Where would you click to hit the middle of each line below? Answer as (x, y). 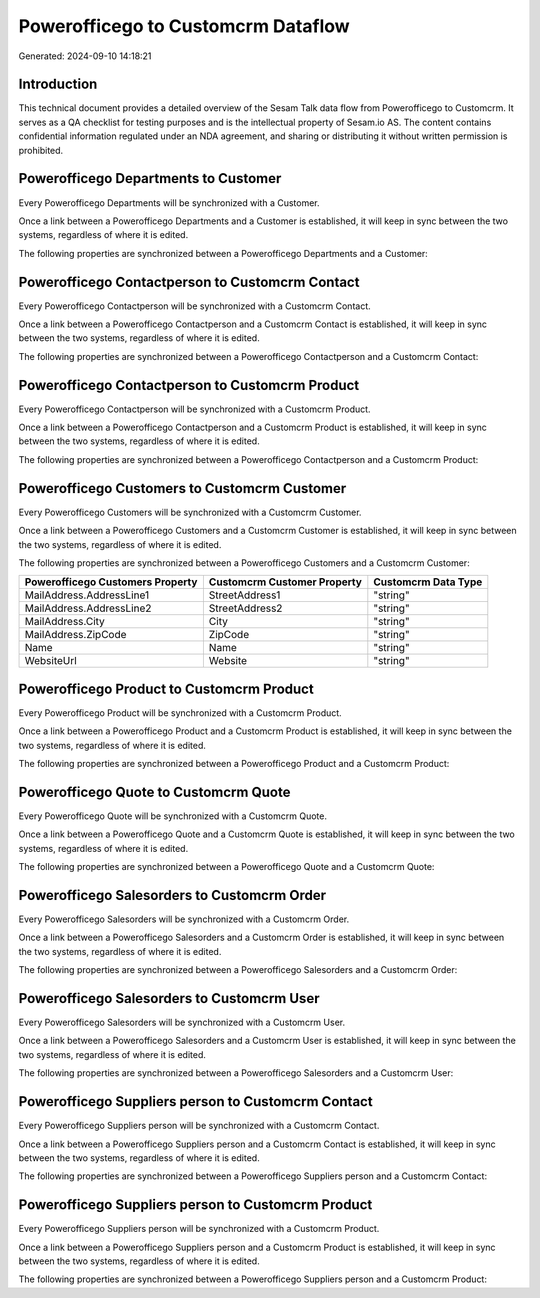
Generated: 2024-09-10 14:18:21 (85, 56)
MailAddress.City (64, 622)
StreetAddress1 (244, 595)
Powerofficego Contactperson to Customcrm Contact (189, 281)
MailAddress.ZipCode (75, 635)
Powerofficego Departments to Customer (150, 178)
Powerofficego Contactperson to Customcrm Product (189, 385)
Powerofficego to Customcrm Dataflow (184, 26)
